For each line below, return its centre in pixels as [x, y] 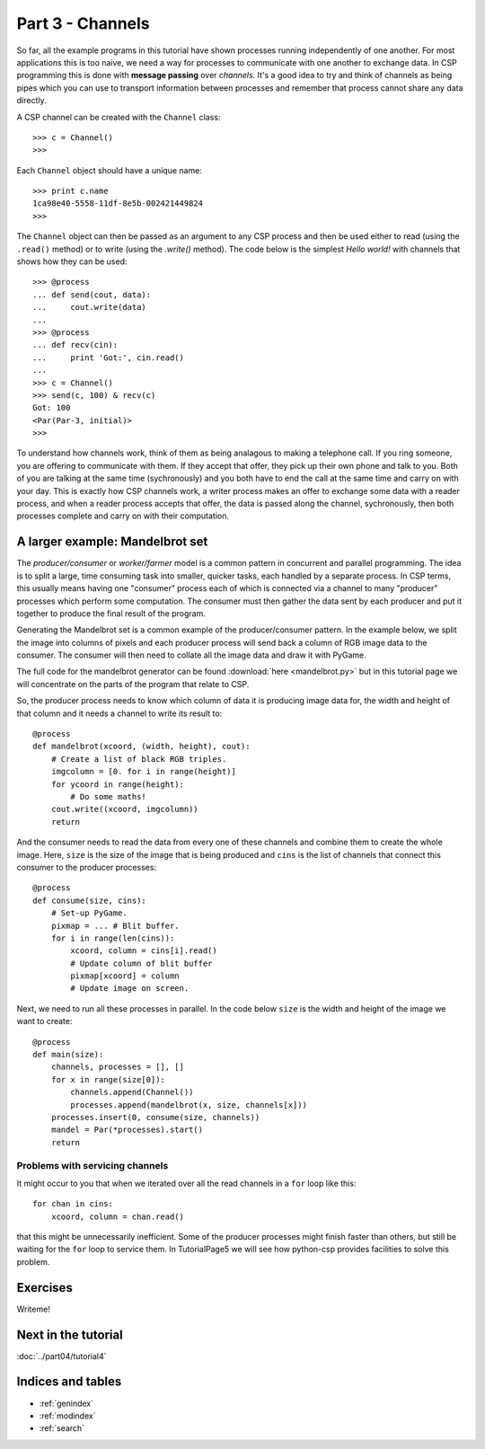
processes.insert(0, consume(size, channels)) [155, 1117]
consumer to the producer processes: [87, 867]
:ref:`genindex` [66, 1403]
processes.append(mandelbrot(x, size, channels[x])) [189, 1104]
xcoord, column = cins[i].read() [144, 951]
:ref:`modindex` [67, 1416]
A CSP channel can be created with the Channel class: [119, 117]
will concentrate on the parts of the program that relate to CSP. [133, 684]
